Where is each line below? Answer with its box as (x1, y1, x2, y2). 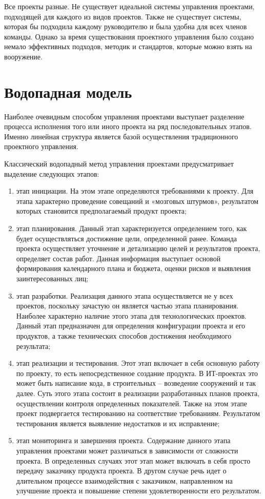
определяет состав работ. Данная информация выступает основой (16, 253, 221, 263)
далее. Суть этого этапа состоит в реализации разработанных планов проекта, (16, 387, 260, 398)
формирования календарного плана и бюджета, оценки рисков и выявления (16, 263, 251, 274)
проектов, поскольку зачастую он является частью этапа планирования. (16, 300, 239, 311)
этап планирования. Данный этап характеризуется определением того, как (16, 223, 247, 234)
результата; (16, 340, 51, 351)
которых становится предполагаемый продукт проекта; (16, 205, 187, 216)
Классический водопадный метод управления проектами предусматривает (4, 158, 234, 169)
